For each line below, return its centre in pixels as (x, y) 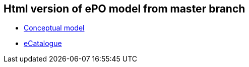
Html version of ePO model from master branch (125, 9)
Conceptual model (54, 28)
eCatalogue (43, 43)
